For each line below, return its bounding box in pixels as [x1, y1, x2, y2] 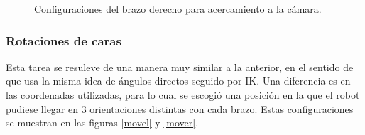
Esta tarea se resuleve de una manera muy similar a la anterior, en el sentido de [6, 59, 354, 74]
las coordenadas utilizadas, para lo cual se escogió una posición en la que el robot [6, 87, 360, 102]
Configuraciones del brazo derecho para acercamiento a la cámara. [34, 1, 322, 16]
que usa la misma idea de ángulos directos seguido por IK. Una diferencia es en [6, 73, 351, 88]
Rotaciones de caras [6, 31, 121, 49]
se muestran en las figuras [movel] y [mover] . [6, 115, 199, 130]
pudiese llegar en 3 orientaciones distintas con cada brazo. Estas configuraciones [6, 101, 354, 116]
